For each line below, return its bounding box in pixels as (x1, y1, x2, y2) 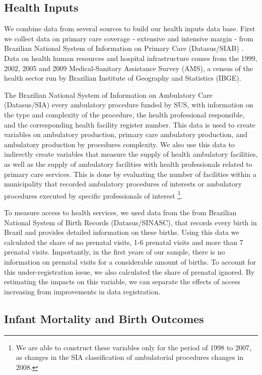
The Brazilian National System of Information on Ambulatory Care (4, 89, 213, 100)
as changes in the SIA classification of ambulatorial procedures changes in (16, 352, 244, 362)
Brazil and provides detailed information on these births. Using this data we (4, 227, 239, 237)
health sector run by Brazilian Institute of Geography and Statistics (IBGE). (4, 73, 241, 83)
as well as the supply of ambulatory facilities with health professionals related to (4, 158, 252, 169)
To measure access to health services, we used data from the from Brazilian (4, 207, 237, 217)
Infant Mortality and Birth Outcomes (4, 310, 204, 326)
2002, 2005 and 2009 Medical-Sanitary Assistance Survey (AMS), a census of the (4, 62, 253, 73)
